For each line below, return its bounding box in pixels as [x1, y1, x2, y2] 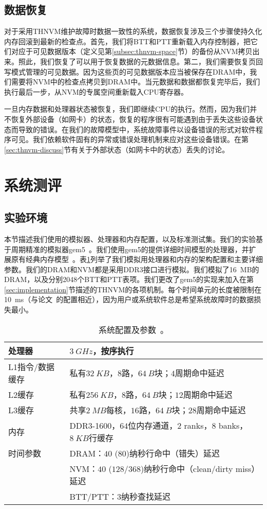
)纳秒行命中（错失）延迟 [126, 447, 220, 459]
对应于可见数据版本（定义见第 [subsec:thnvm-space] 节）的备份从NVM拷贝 [11, 46, 253, 57]
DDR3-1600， [69, 419, 120, 431]
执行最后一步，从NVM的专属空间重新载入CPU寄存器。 [4, 86, 188, 97]
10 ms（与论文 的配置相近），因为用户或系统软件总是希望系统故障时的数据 [4, 294, 254, 305]
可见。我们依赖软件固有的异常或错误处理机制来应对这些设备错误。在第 [11, 134, 249, 145]
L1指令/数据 [8, 360, 55, 373]
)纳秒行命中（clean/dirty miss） [140, 462, 256, 475]
